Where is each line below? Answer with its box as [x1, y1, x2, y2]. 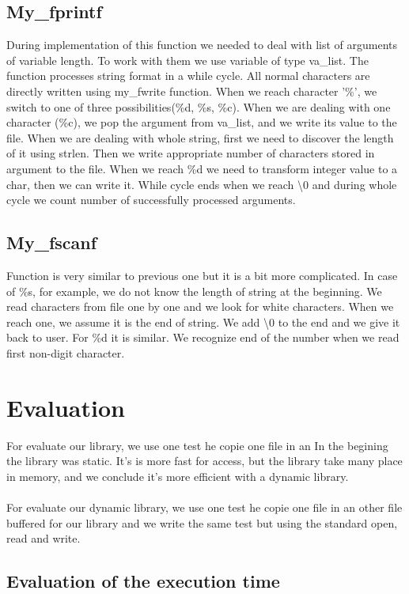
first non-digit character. [6, 344, 125, 361]
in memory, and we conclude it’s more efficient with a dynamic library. [6, 467, 349, 484]
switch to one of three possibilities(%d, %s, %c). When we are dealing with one [6, 98, 391, 115]
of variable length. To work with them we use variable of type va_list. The [6, 51, 369, 68]
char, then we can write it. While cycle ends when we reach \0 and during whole [6, 176, 397, 192]
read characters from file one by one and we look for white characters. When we [6, 298, 394, 315]
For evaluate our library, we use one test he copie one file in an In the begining [6, 437, 388, 453]
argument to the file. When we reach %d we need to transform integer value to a [6, 160, 398, 176]
